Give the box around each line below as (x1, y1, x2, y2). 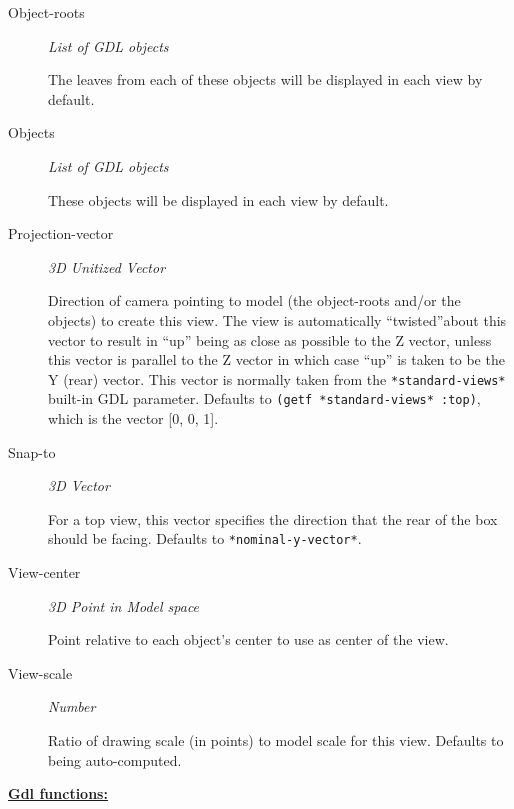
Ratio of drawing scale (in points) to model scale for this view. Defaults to (48, 730, 504, 751)
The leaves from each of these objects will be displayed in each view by (48, 69, 483, 90)
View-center (8, 562, 81, 583)
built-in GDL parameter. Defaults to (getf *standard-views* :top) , (48, 388, 481, 409)
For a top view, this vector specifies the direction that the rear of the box (48, 508, 498, 529)
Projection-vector (8, 223, 114, 244)
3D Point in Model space (48, 595, 200, 616)
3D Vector (48, 475, 110, 496)
